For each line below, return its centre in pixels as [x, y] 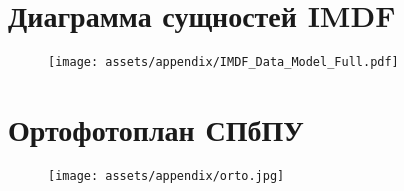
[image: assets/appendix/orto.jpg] [166, 175]
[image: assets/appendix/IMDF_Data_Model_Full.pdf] [223, 62]
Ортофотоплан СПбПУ [156, 128]
